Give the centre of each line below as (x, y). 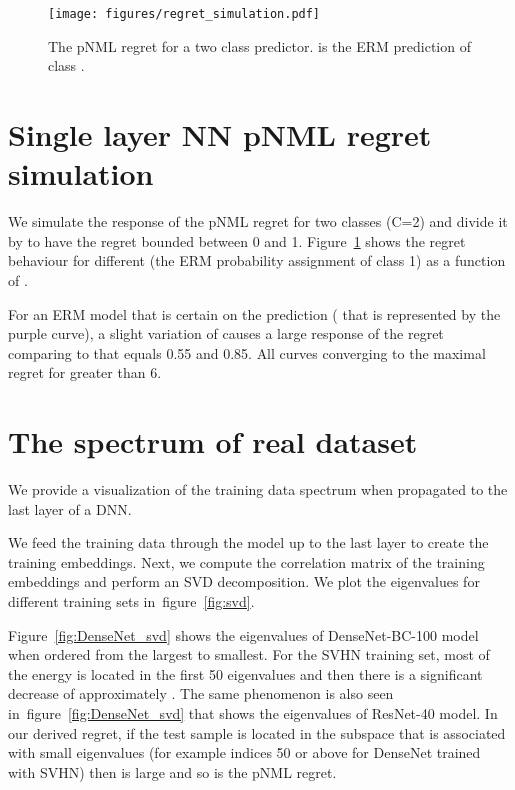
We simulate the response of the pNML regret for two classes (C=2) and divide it (258, 221)
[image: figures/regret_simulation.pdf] (184, 14)
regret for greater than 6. (85, 372)
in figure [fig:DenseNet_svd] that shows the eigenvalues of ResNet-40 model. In (253, 712)
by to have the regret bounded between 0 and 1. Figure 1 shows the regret (237, 240)
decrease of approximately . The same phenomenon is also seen (201, 693)
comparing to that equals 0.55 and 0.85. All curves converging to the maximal (247, 352)
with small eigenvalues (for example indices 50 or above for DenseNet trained (244, 752)
